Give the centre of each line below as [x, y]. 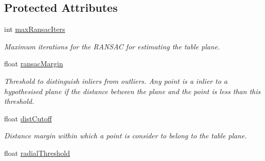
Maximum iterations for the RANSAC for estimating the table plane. [112, 46]
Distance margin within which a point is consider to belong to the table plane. [126, 136]
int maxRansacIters [35, 29]
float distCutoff [28, 118]
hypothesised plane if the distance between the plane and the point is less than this [132, 91]
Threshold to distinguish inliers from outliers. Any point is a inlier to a [116, 80]
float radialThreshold [37, 153]
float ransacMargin [34, 64]
